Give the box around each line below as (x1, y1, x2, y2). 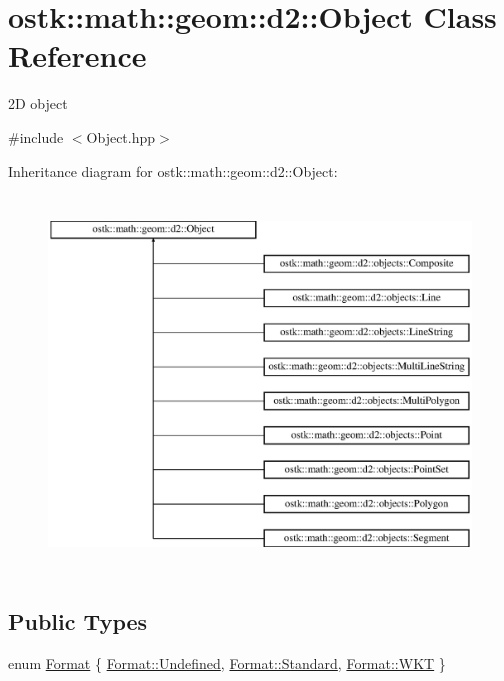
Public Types (8, 606, 148, 637)
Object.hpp (86, 126, 156, 147)
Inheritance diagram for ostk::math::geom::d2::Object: (8, 160, 338, 181)
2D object (8, 93, 68, 114)
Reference (8, 35, 147, 76)
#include (8, 126, 64, 147)
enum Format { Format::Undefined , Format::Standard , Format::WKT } (8, 652, 446, 673)
